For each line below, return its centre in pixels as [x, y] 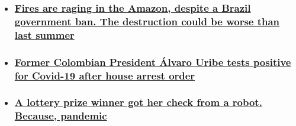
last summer [44, 34]
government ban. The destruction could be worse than [147, 21]
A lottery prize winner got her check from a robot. [138, 102]
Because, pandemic [61, 116]
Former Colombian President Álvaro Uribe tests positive [153, 62]
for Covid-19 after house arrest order [105, 75]
